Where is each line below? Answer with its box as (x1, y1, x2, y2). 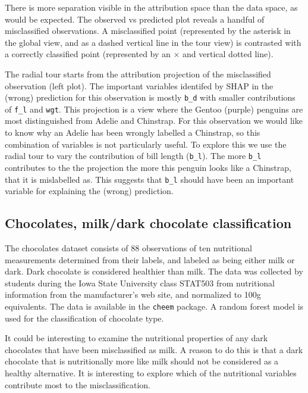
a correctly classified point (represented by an (5, 48, 171, 60)
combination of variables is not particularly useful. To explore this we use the (5, 138, 287, 150)
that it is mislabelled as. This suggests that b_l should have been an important (5, 173, 294, 185)
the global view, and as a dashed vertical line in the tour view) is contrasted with (5, 36, 301, 48)
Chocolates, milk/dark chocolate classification (5, 214, 292, 232)
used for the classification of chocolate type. (5, 311, 164, 324)
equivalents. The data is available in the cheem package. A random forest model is (5, 300, 304, 312)
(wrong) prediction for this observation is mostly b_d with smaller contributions (5, 91, 296, 104)
